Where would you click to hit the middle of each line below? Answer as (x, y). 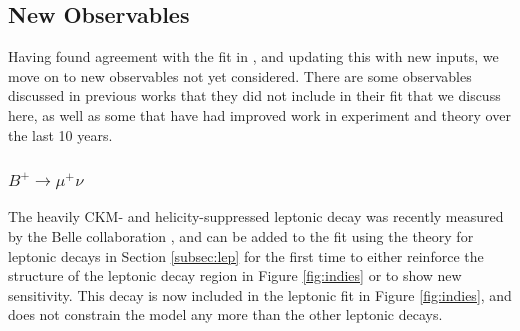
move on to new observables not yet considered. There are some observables (240, 75)
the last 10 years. (60, 134)
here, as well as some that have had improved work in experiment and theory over (259, 114)
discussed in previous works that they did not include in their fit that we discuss (254, 95)
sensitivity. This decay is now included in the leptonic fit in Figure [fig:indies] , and (260, 294)
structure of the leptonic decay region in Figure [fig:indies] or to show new (235, 275)
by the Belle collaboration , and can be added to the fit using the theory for (241, 235)
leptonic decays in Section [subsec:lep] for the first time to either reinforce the (246, 255)
